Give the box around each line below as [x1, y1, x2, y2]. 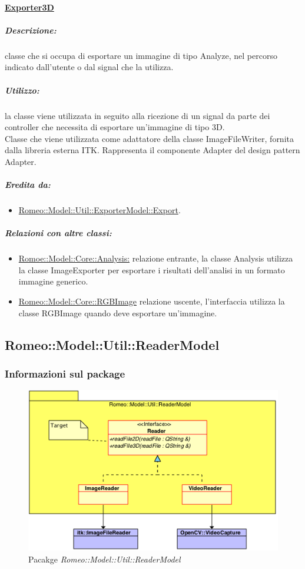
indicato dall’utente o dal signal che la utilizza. [5, 61, 174, 73]
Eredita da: [5, 178, 51, 191]
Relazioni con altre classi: [5, 227, 112, 239]
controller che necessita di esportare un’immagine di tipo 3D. [5, 121, 225, 133]
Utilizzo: [5, 84, 39, 96]
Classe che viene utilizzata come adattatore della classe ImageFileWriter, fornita [5, 132, 294, 144]
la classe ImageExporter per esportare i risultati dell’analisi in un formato [18, 263, 285, 276]
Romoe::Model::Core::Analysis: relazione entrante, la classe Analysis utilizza [18, 252, 293, 264]
